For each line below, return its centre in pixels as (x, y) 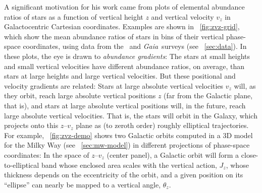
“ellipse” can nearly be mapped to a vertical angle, (83, 184)
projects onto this (31, 125)
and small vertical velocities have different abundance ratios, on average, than (124, 66)
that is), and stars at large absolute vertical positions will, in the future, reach (125, 105)
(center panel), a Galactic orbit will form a (173, 154)
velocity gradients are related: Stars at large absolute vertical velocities (114, 85)
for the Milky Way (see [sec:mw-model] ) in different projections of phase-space (127, 145)
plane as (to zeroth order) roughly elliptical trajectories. (162, 125)
